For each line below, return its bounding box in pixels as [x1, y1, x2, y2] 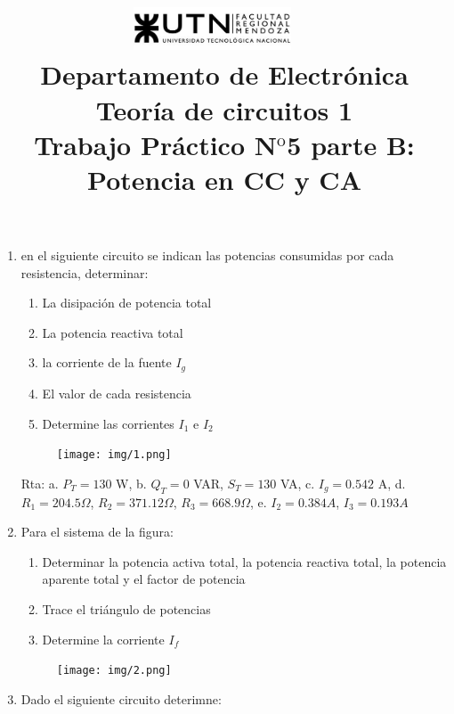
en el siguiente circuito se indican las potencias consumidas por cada [20, 246, 394, 265]
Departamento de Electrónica [40, 56, 409, 93]
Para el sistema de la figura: [20, 522, 174, 541]
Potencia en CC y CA [87, 160, 361, 197]
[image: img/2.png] [56, 664, 172, 677]
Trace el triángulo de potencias [42, 599, 211, 618]
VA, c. [280, 473, 315, 492]
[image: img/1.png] [56, 448, 172, 462]
